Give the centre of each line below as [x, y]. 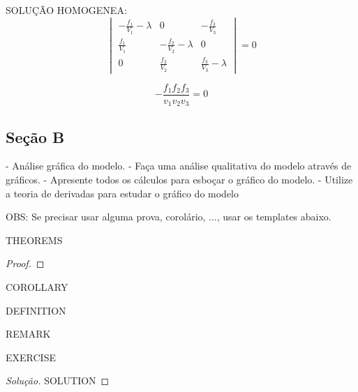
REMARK [28, 334]
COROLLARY [37, 287]
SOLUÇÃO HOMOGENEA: [66, 10]
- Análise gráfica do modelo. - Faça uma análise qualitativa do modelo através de [179, 166]
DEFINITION [36, 310]
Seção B [35, 136]
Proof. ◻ [25, 263]
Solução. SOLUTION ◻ [58, 380]
